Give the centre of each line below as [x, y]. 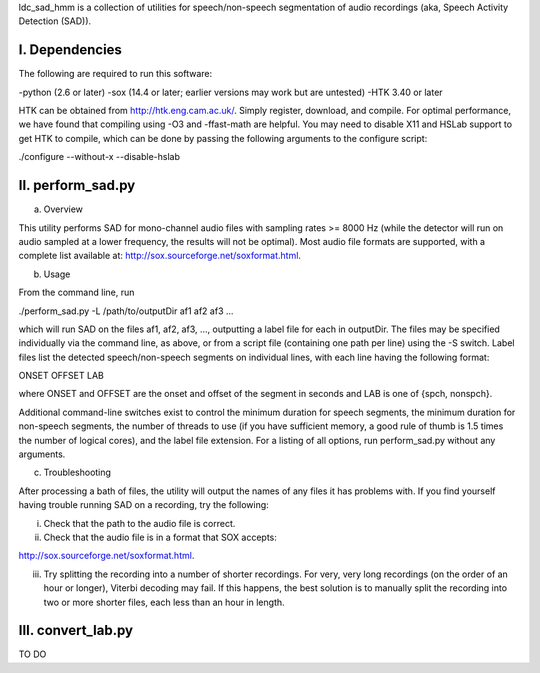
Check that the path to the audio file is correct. [139, 523]
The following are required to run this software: [115, 74]
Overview [63, 209]
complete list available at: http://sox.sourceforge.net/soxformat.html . [160, 256]
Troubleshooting [77, 472]
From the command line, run [76, 292]
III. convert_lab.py [76, 630]
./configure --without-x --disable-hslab [99, 157]
